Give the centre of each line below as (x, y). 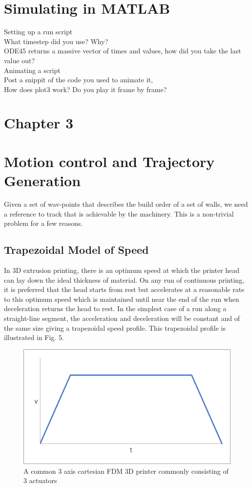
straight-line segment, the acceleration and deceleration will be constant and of (122, 318)
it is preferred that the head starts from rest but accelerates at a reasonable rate (124, 289)
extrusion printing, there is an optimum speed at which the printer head (131, 270)
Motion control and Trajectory (109, 161)
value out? (19, 60)
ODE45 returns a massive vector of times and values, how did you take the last (123, 51)
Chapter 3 (39, 123)
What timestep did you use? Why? (56, 41)
